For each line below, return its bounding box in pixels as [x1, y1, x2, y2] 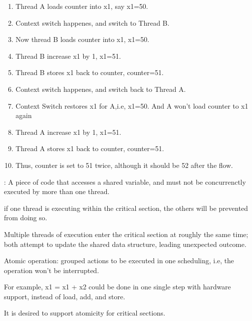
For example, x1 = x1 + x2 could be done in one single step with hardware [4, 281, 231, 292]
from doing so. [4, 212, 47, 223]
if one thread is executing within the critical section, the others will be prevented [4, 202, 248, 213]
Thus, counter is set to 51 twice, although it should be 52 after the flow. [15, 160, 233, 170]
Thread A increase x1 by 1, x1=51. [15, 126, 122, 137]
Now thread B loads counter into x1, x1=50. [15, 34, 150, 44]
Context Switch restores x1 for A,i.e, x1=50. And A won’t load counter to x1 [15, 100, 249, 111]
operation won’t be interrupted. [4, 265, 99, 275]
